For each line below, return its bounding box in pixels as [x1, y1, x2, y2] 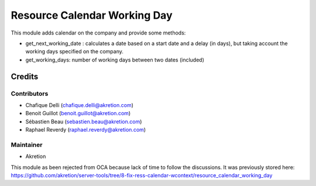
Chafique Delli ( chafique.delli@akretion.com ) [25, 101, 134, 108]
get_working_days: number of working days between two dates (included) [25, 56, 205, 63]
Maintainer [11, 140, 43, 149]
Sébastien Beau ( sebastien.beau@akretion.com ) [25, 118, 142, 125]
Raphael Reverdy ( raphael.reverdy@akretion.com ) [25, 126, 146, 133]
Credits [11, 71, 39, 81]
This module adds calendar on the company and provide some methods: [11, 29, 186, 36]
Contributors [11, 89, 49, 98]
